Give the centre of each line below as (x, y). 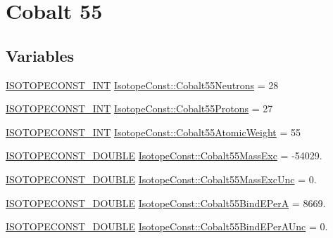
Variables (40, 55)
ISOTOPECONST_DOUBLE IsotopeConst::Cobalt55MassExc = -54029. (164, 156)
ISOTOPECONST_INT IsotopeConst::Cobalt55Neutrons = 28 (142, 85)
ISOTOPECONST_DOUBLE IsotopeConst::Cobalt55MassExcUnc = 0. (161, 179)
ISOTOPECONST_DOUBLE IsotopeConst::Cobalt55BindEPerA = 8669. (166, 203)
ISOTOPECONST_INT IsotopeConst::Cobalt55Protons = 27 (139, 108)
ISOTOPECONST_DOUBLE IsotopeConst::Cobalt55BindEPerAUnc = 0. (167, 226)
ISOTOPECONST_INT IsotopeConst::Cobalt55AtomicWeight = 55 (153, 132)
